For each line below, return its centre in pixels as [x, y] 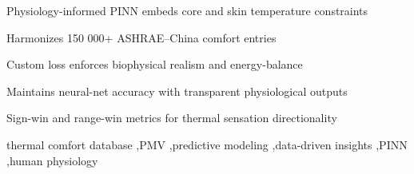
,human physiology [52, 160]
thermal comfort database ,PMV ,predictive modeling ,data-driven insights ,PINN [207, 144]
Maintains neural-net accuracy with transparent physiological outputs [177, 91]
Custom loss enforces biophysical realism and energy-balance [155, 64]
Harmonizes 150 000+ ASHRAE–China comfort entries [141, 37]
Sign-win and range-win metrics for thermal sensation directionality [172, 118]
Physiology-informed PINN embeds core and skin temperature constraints [187, 10]
